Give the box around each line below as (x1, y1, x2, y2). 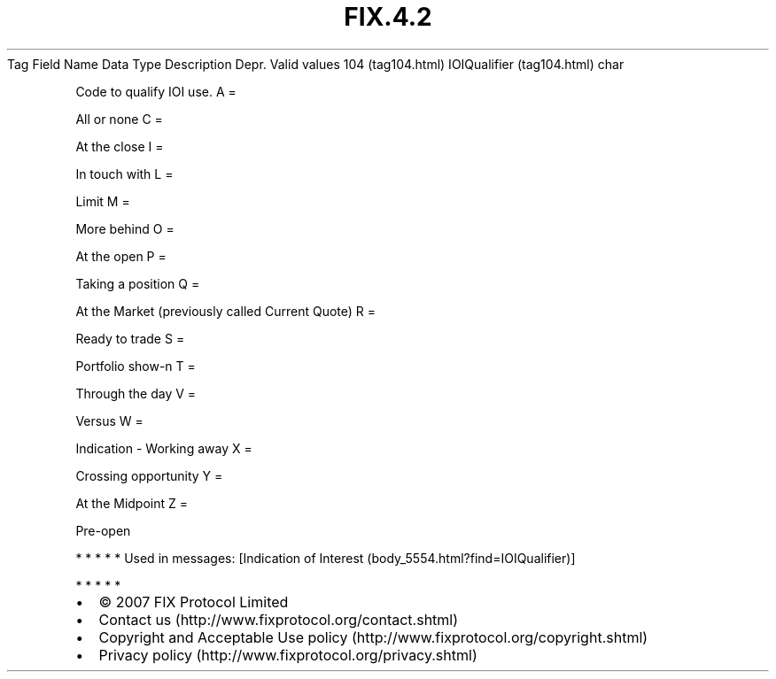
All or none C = (75, 111, 163, 127)
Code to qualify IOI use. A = (75, 83, 237, 99)
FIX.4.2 (344, 2, 432, 32)
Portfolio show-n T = (75, 358, 196, 374)
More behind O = (75, 220, 175, 236)
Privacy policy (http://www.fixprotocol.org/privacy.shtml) (98, 645, 477, 664)
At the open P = (75, 248, 167, 264)
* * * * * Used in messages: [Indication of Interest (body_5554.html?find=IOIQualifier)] (75, 550, 576, 566)
